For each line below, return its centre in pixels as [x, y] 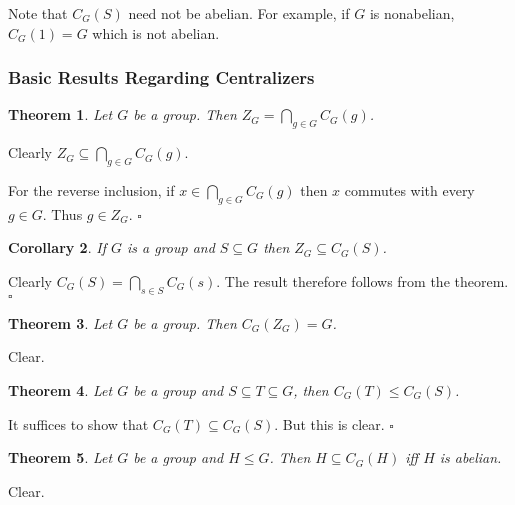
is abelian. [470, 457]
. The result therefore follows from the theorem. [362, 280]
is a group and [170, 247]
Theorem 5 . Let [60, 457]
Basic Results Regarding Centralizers [161, 77]
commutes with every [409, 190]
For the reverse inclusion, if [91, 190]
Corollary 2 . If [57, 247]
